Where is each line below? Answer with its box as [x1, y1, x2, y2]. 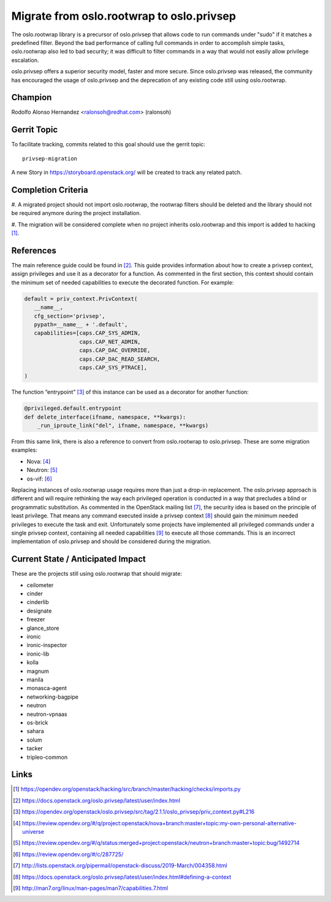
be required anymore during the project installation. [11, 210, 141, 217]
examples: [11, 446, 38, 454]
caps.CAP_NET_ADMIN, [78, 338, 141, 345]
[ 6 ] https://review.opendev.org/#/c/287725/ [13, 850, 124, 858]
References [11, 245, 56, 256]
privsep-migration [22, 155, 78, 162]
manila [26, 676, 44, 683]
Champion [11, 92, 52, 103]
